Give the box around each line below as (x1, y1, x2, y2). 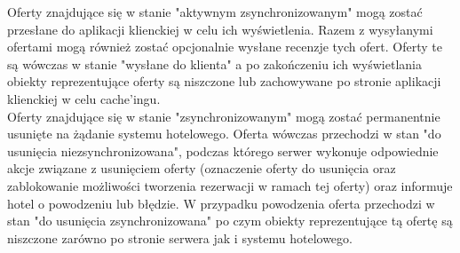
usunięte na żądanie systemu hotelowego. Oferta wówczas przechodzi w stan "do (7, 124, 441, 143)
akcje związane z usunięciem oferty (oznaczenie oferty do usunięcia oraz (7, 159, 396, 178)
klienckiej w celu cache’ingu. (7, 89, 161, 107)
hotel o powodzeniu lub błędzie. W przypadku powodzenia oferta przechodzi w (7, 194, 435, 212)
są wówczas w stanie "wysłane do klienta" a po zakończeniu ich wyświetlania (7, 54, 422, 73)
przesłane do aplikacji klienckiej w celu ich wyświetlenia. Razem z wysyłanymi (7, 20, 433, 38)
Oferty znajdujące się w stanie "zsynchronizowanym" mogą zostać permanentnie (7, 107, 440, 125)
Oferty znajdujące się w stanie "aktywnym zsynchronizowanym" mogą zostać (7, 3, 423, 20)
